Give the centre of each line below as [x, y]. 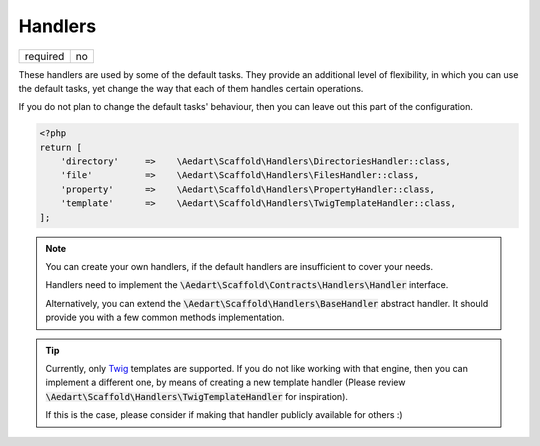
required [44, 56]
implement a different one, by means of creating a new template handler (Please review [225, 382]
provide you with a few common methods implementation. [165, 317]
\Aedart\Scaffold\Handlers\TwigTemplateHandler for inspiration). [197, 396]
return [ [61, 147]
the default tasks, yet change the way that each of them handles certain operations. [191, 88]
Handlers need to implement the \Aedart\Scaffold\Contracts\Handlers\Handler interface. [247, 285]
